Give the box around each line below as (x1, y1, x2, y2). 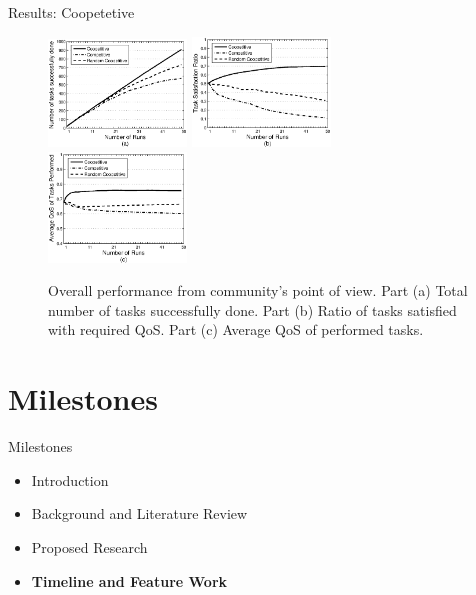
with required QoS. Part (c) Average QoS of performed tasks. (48, 319, 424, 340)
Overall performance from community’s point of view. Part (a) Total (48, 280, 468, 301)
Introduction (31, 469, 109, 490)
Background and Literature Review (31, 503, 248, 524)
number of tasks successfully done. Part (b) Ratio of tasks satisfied (48, 299, 457, 320)
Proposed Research (31, 536, 148, 557)
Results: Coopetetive (8, 2, 135, 22)
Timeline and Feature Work (31, 570, 228, 591)
